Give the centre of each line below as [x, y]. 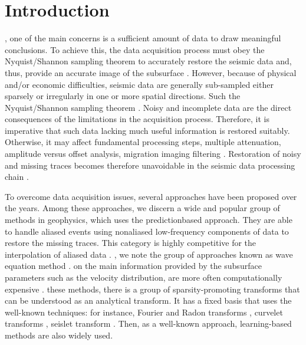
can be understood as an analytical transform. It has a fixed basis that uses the [148, 300]
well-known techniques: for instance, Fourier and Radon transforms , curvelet [144, 312]
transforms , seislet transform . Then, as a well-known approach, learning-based [148, 323]
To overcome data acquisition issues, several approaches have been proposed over [151, 196]
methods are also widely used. [59, 335]
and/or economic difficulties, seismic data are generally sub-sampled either [139, 84]
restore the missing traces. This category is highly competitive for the [131, 243]
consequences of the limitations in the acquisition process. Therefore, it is [137, 119]
